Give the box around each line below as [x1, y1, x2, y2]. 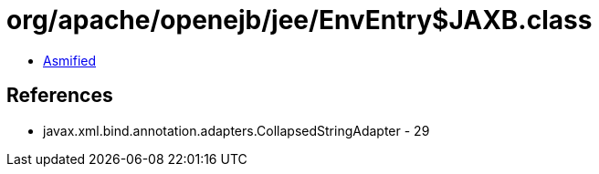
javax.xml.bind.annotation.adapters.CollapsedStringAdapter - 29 [43, 122, 430, 138]
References [6, 84, 113, 107]
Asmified [43, 52, 97, 68]
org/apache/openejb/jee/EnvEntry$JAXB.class [6, 5, 593, 36]
